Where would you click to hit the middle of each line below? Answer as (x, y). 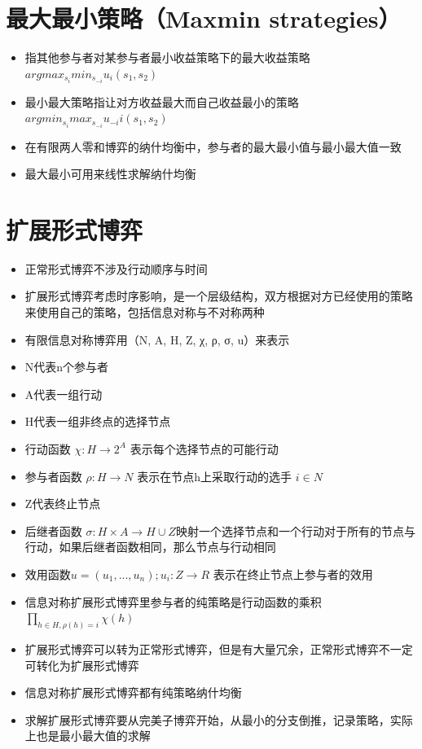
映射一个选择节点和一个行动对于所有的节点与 (295, 530)
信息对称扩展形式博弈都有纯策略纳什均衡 (133, 692)
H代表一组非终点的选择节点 (98, 421)
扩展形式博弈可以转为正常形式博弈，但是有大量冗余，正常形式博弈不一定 (219, 648)
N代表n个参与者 (67, 367)
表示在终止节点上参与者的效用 (293, 574)
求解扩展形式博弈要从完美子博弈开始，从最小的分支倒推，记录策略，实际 (219, 719)
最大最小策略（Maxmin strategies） (204, 18)
